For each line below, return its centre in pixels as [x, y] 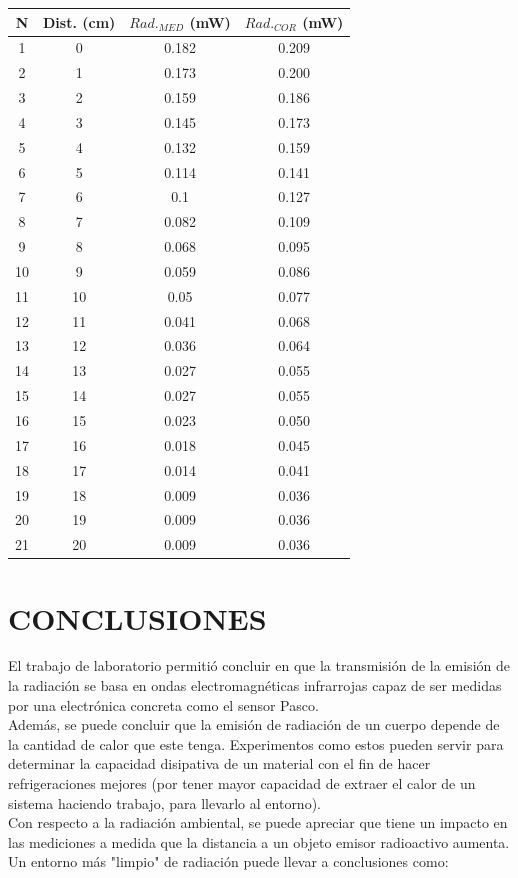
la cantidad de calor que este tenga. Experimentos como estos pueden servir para [256, 743]
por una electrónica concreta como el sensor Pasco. [163, 704]
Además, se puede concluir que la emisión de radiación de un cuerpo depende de [254, 724]
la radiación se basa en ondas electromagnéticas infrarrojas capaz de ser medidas [255, 685]
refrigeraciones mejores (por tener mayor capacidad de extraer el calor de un [242, 783]
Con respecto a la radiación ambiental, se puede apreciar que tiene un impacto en [258, 822]
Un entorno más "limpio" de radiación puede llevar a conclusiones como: [228, 861]
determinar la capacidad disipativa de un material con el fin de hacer [219, 763]
